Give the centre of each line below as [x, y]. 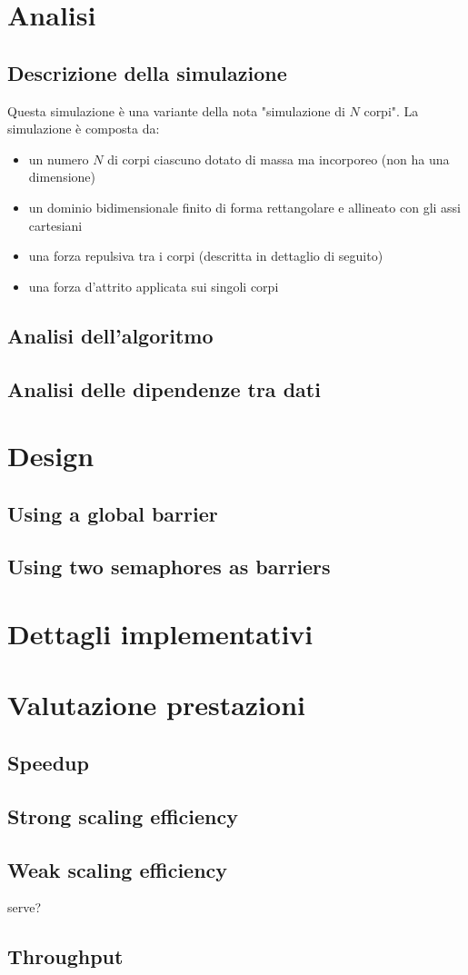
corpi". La [391, 110]
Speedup [48, 762]
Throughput [65, 956]
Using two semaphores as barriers [169, 567]
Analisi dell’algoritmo [110, 335]
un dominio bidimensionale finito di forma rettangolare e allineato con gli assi [245, 207]
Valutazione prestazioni [156, 705]
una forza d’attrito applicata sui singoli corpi [154, 286]
